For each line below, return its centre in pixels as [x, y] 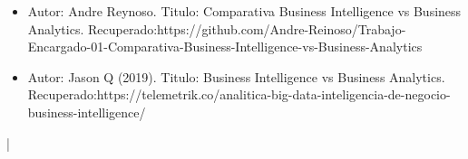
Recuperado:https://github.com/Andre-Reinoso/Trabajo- [247, 28]
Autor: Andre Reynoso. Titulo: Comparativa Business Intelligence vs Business [244, 11]
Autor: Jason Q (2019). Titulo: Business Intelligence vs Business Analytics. [236, 76]
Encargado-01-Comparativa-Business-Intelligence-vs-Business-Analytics [225, 47]
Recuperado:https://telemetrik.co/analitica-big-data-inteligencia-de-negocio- [239, 94]
